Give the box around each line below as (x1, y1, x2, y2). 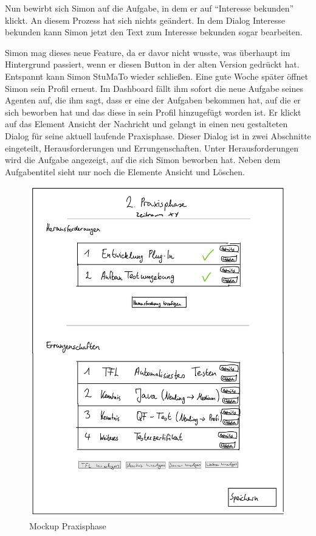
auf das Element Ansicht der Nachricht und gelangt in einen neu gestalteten (5, 117, 288, 130)
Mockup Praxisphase (29, 519, 106, 532)
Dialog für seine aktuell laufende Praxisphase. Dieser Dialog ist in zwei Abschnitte (5, 129, 311, 142)
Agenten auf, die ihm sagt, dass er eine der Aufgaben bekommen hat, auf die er (5, 94, 301, 106)
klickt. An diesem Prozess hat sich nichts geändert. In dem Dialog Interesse (5, 13, 286, 26)
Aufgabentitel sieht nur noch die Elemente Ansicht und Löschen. (5, 165, 245, 178)
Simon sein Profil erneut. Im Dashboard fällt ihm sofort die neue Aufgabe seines (5, 82, 303, 94)
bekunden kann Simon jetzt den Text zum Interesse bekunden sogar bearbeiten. (5, 26, 303, 38)
